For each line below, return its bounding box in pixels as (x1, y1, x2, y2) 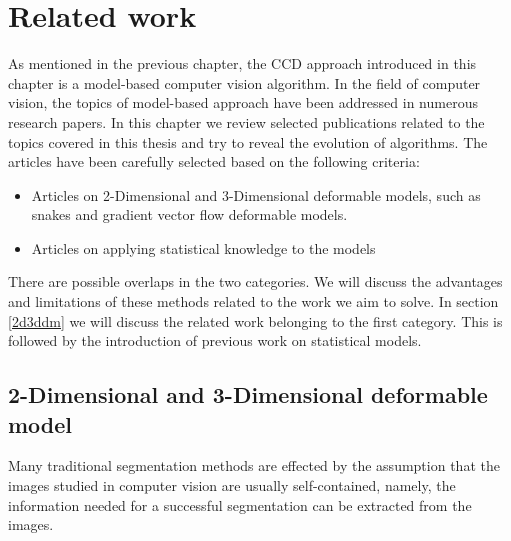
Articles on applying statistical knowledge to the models (31, 237, 376, 258)
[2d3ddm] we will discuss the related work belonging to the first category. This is (8, 310, 503, 331)
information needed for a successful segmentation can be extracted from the (8, 494, 472, 515)
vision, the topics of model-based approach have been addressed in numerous (8, 92, 478, 113)
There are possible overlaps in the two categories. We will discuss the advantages (8, 271, 503, 292)
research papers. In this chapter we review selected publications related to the (8, 111, 485, 132)
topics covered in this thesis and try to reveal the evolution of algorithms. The (8, 131, 488, 152)
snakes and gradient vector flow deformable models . (31, 204, 348, 225)
